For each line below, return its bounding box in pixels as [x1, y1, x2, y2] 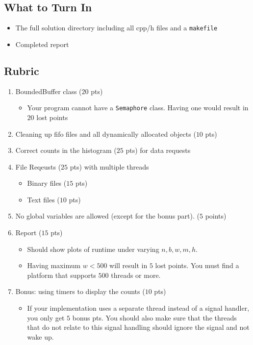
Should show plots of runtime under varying [27, 244, 159, 254]
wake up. [27, 331, 54, 342]
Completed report [15, 39, 69, 49]
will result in [109, 260, 148, 271]
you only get [27, 312, 65, 322]
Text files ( [27, 194, 60, 204]
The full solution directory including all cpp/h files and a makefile [15, 23, 218, 33]
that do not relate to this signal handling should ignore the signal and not [27, 322, 250, 332]
